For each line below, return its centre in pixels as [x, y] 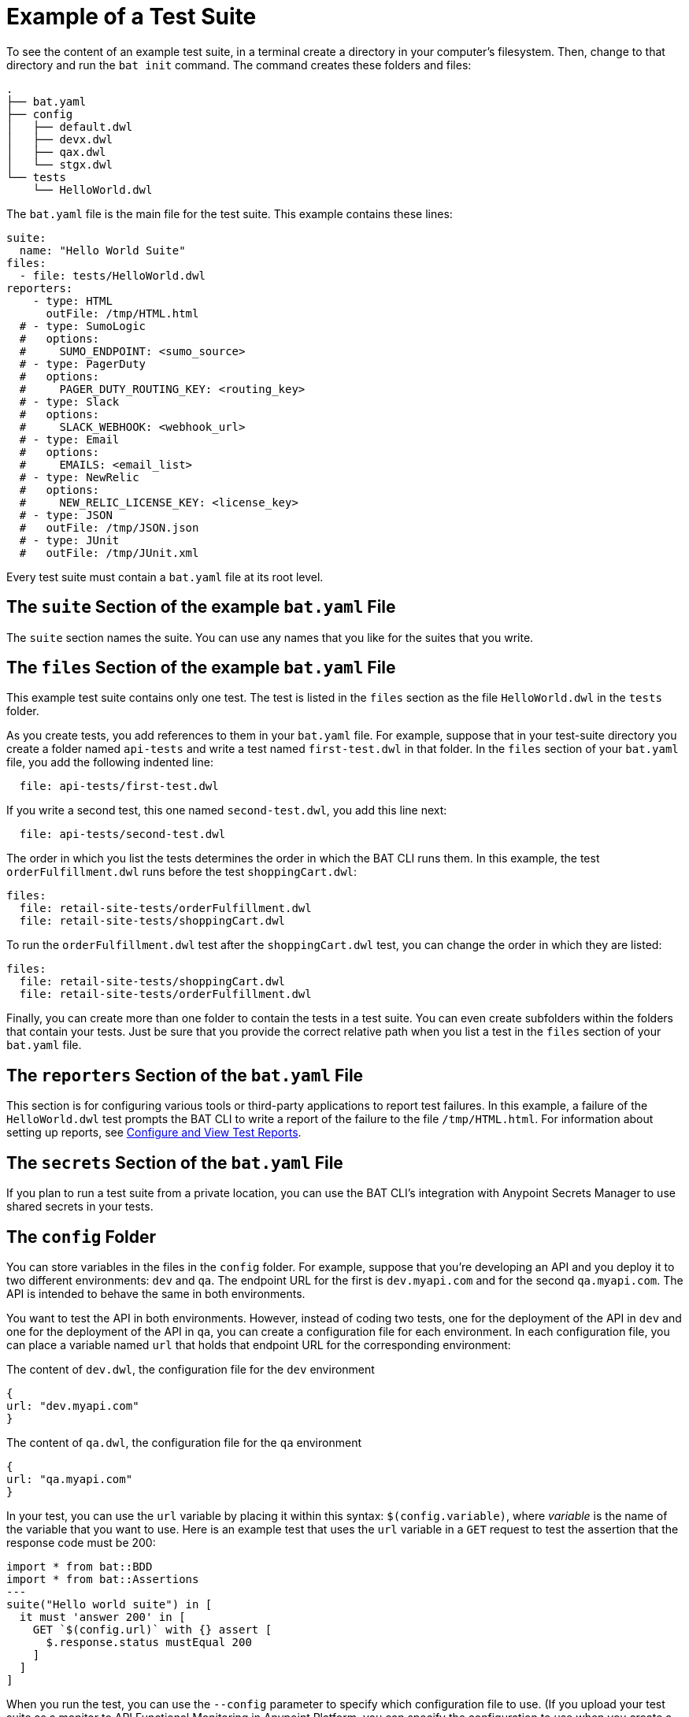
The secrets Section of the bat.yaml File [175, 1163]
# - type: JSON [66, 515]
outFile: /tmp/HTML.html [122, 313]
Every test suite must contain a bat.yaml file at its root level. [165, 577]
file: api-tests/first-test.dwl [119, 786]
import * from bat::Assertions [103, 1579]
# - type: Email [69, 439]
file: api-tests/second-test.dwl [122, 834]
